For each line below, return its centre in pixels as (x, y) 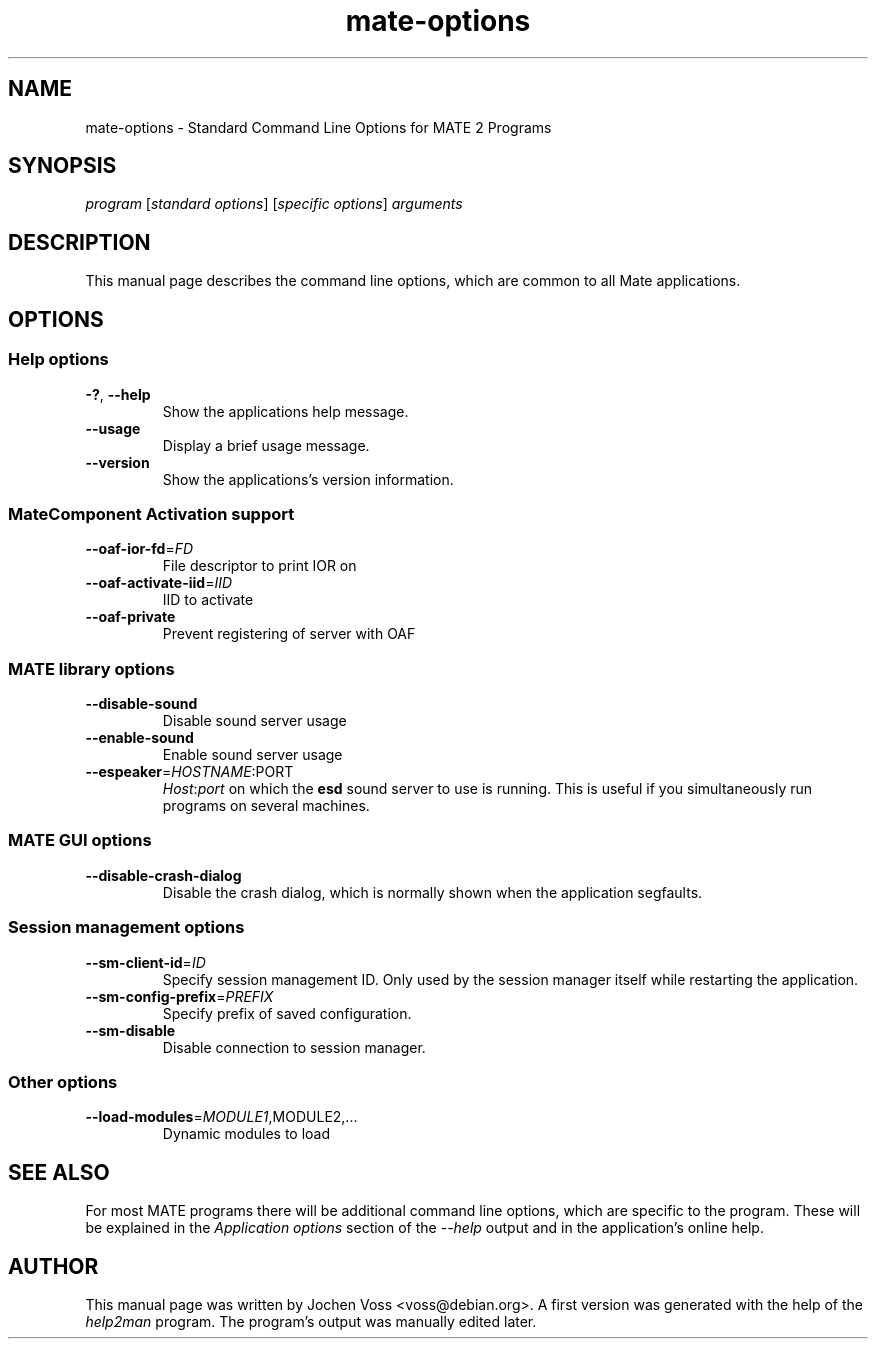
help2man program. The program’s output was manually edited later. (311, 1321)
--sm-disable (130, 1030)
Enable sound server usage (252, 754)
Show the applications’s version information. (308, 479)
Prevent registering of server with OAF (289, 634)
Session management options (126, 927)
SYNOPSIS (62, 166)
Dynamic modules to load (246, 1134)
